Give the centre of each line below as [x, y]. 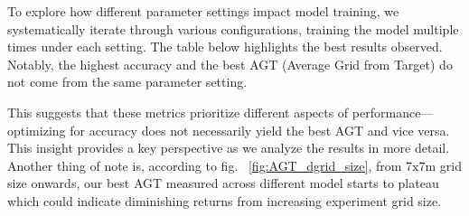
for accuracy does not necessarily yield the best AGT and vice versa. [260, 130]
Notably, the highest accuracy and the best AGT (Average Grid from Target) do [230, 64]
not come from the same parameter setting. [127, 82]
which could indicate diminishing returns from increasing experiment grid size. [225, 200]
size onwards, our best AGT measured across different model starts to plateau [223, 183]
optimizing [37, 130]
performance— [393, 112]
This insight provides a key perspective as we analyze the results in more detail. [229, 148]
